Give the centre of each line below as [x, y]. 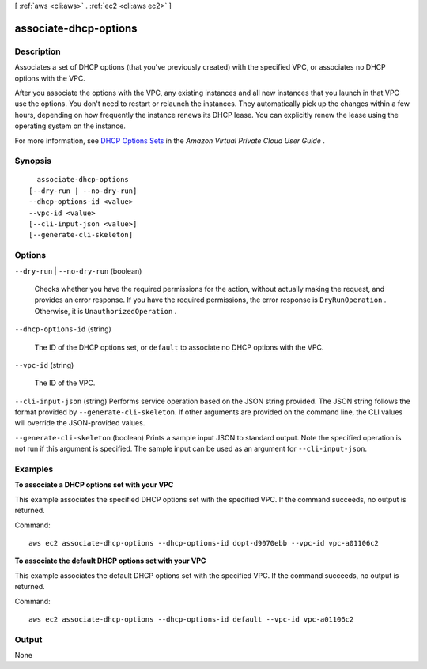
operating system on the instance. [70, 126]
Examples [34, 469]
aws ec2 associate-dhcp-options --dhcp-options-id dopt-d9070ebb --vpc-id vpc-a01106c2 [204, 543]
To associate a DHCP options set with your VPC [94, 485]
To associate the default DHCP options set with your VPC [110, 561]
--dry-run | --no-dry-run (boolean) [78, 271]
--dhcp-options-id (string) [63, 329]
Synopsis [33, 161]
